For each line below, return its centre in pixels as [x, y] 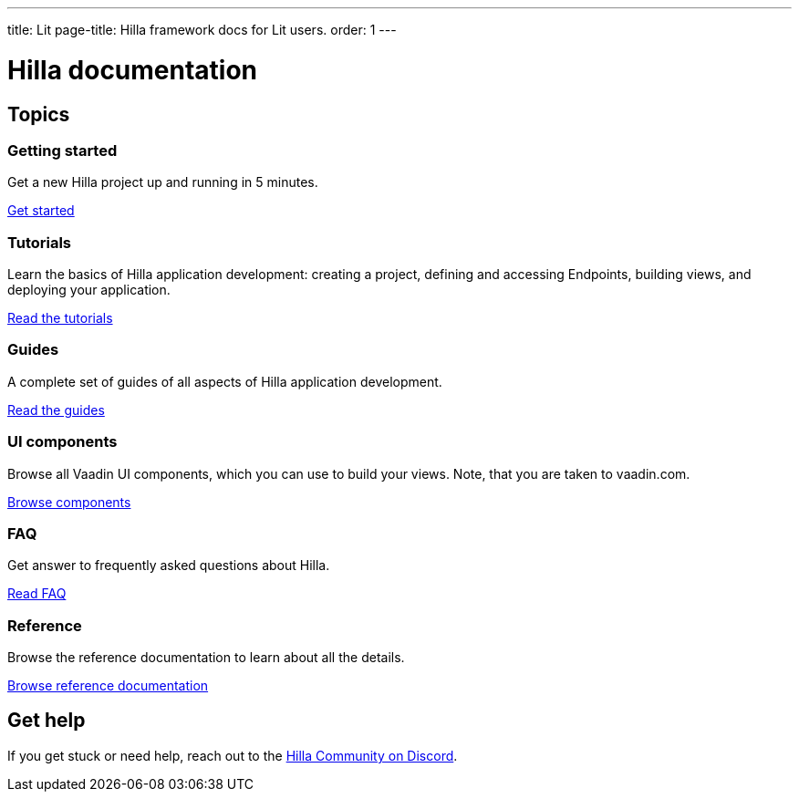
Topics [39, 114]
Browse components [69, 502]
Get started [41, 211]
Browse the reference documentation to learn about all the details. [206, 658]
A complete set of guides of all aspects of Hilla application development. [225, 381]
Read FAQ [37, 594]
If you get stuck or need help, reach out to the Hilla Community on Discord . [233, 755]
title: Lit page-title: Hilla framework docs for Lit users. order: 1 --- [202, 30]
